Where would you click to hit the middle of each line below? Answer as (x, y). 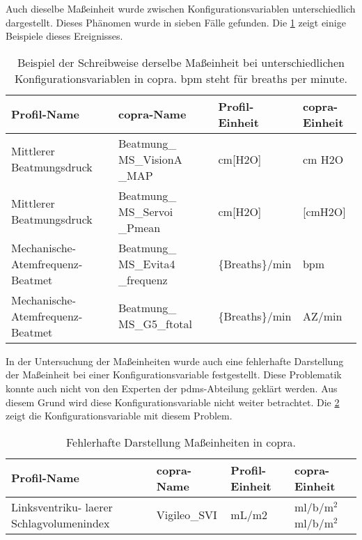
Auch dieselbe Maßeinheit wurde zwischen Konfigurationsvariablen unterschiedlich (181, 8)
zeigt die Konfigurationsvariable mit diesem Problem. (119, 416)
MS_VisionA (150, 159)
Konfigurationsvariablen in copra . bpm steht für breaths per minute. (181, 78)
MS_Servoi (145, 211)
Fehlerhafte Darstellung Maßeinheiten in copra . (181, 442)
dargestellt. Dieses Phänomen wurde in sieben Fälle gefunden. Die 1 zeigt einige (176, 22)
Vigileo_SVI (187, 515)
